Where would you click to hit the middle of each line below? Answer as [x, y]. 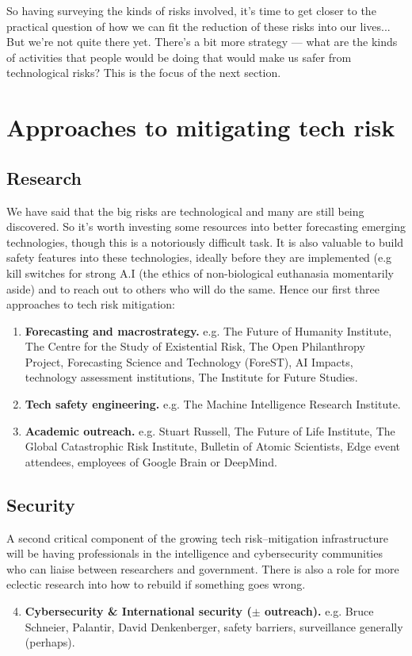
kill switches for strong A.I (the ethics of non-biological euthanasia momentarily [200, 272]
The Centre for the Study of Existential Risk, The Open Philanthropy [195, 346]
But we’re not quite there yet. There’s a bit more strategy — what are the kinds [202, 42]
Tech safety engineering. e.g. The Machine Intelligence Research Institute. [213, 404]
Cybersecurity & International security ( [138, 611]
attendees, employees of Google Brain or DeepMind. [151, 461]
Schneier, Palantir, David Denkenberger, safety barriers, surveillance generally [214, 626]
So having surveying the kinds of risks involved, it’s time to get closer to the [191, 10]
